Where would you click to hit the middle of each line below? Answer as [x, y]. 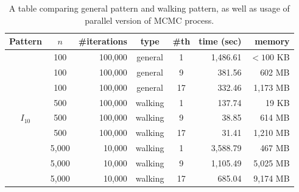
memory [272, 41]
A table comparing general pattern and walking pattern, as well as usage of [149, 8]
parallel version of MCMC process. [149, 20]
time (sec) [220, 41]
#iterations [103, 41]
